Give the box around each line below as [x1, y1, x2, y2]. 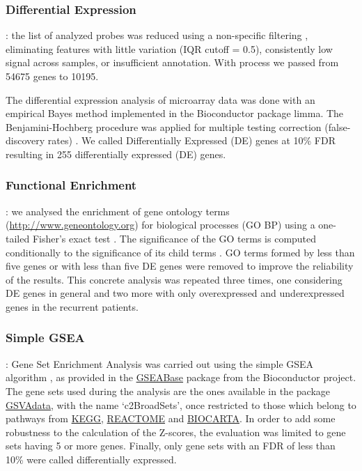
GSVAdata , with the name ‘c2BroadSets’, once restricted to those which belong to [6, 397, 356, 412]
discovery [6, 133, 45, 148]
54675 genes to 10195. [6, 69, 99, 83]
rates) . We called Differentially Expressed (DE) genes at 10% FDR [47, 133, 336, 148]
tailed [6, 231, 30, 245]
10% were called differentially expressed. [6, 451, 177, 466]
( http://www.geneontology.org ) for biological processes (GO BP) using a [6, 217, 315, 232]
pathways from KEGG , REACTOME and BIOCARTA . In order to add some [6, 411, 336, 426]
